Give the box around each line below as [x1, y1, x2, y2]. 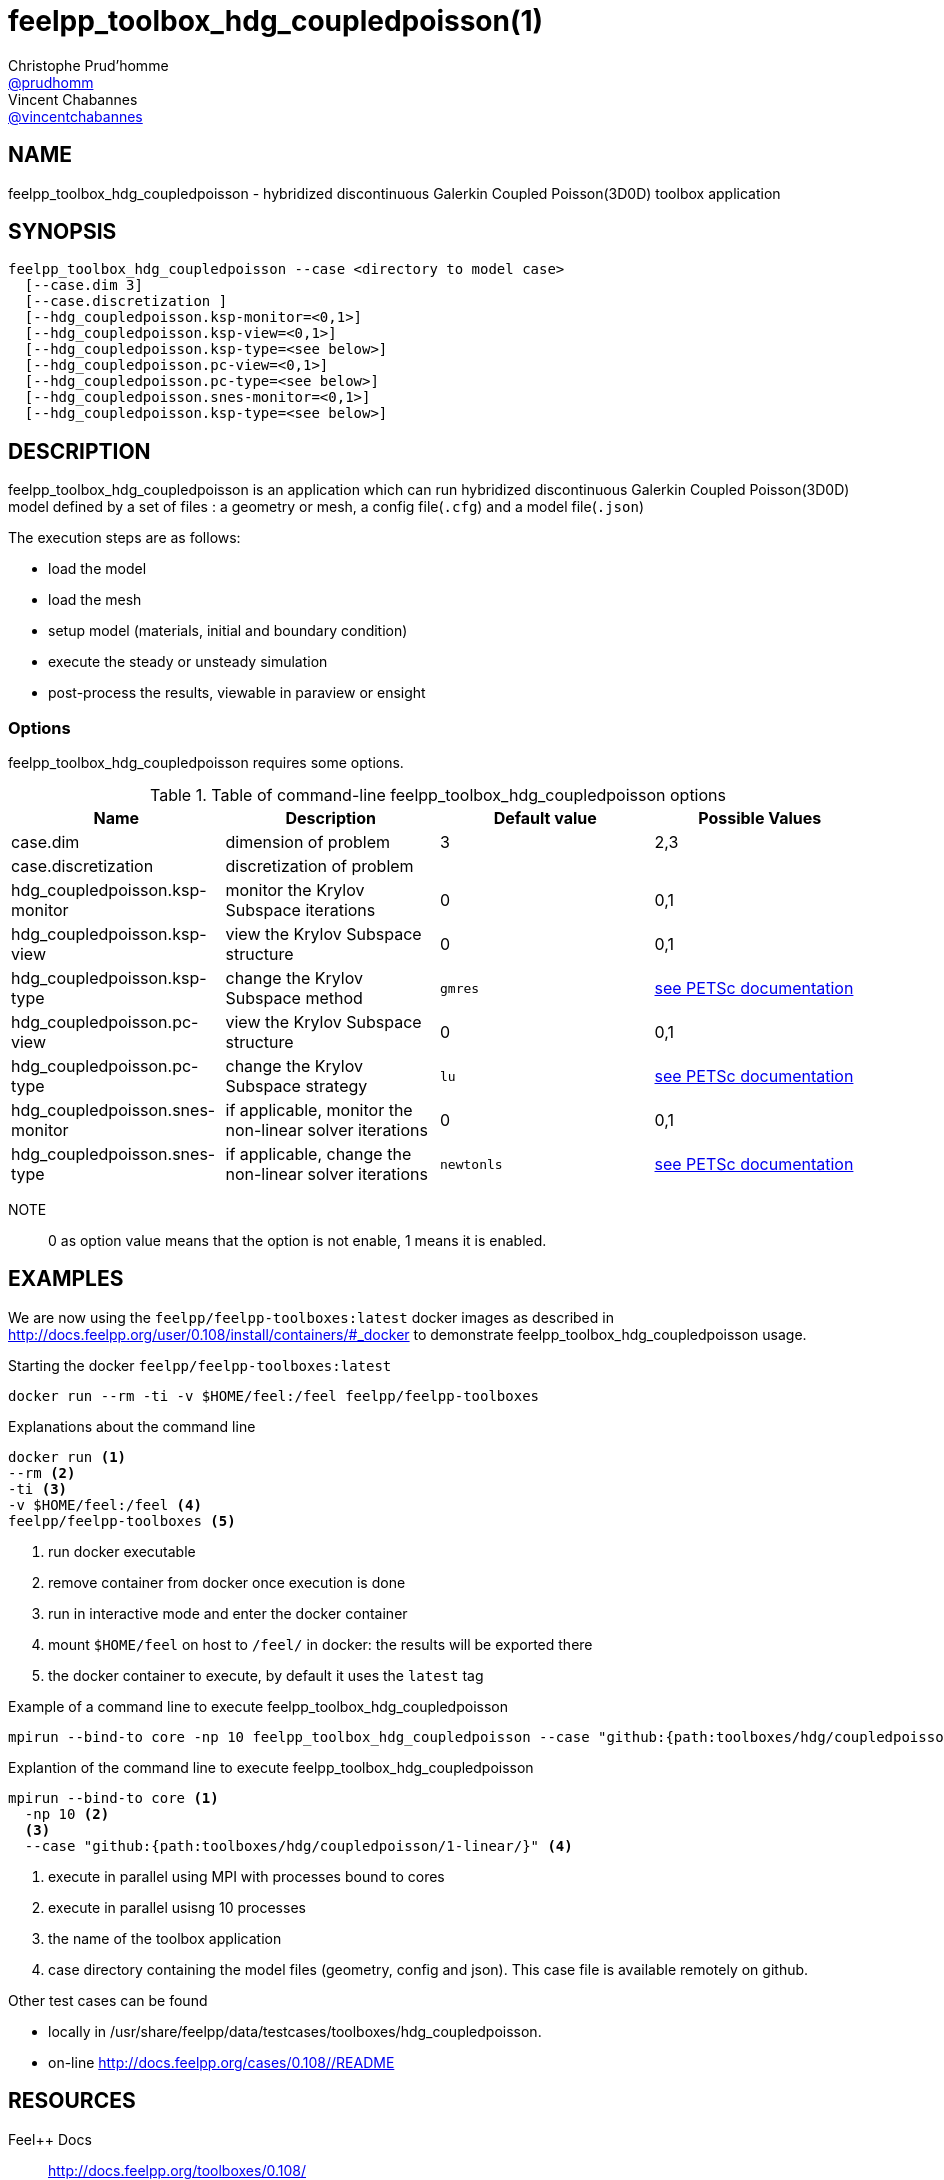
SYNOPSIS [8, 219, 117, 245]
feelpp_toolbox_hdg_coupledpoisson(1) [8, 4, 544, 38]
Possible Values [698, 808, 822, 829]
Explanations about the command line [8, 1417, 256, 1435]
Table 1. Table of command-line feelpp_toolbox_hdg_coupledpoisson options [150, 785, 726, 806]
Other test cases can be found [8, 1991, 208, 2009]
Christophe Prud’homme [8, 56, 169, 74]
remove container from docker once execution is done [48, 1573, 406, 1591]
